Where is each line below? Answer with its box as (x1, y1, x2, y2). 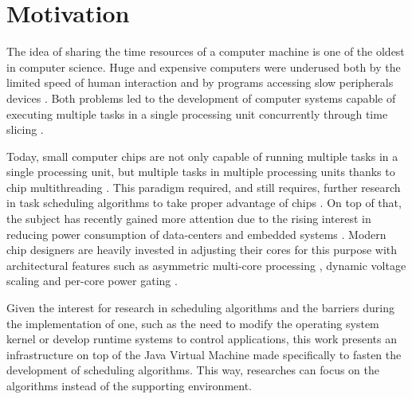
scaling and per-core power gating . (6, 272, 178, 289)
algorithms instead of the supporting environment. (6, 377, 252, 393)
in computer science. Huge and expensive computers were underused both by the (6, 58, 401, 75)
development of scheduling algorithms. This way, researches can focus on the (6, 362, 379, 378)
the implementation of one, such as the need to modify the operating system (6, 315, 379, 331)
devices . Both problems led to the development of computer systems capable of (6, 89, 396, 106)
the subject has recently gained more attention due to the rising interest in (6, 210, 371, 227)
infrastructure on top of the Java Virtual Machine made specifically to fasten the (6, 346, 402, 362)
